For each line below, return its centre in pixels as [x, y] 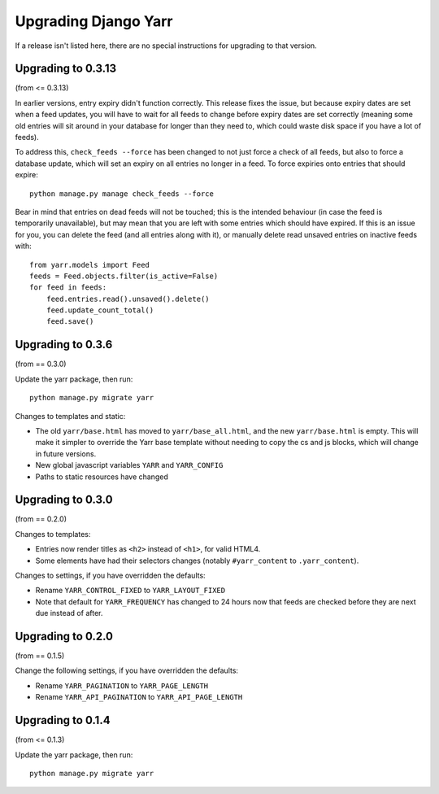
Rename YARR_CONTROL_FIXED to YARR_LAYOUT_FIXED [130, 591]
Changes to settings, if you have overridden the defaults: [111, 575]
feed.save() [70, 322]
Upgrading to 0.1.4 [63, 720]
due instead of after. [69, 613]
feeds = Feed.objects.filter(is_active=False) [124, 276]
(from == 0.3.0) [41, 364]
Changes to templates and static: [70, 416]
